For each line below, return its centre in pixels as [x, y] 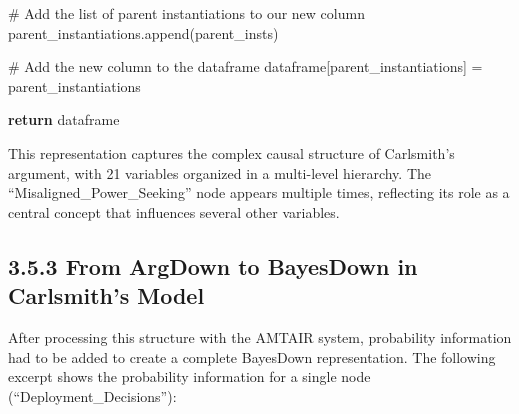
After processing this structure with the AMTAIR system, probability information [260, 336]
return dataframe [64, 119]
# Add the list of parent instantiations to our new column [186, 13]
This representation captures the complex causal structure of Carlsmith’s [231, 152]
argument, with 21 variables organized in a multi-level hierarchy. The [219, 172]
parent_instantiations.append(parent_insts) [143, 32]
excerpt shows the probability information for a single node [189, 376]
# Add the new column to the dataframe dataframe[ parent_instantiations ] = [245, 66]
